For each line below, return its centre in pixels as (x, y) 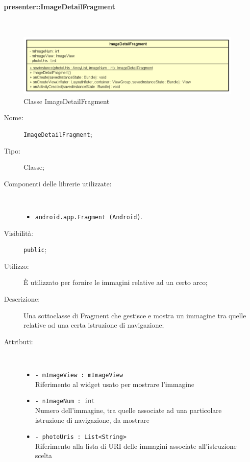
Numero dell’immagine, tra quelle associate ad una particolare (128, 410)
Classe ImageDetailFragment (67, 101)
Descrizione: (22, 299)
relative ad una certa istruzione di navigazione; (94, 325)
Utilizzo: (16, 266)
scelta (44, 455)
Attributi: (19, 341)
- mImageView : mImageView (79, 375)
